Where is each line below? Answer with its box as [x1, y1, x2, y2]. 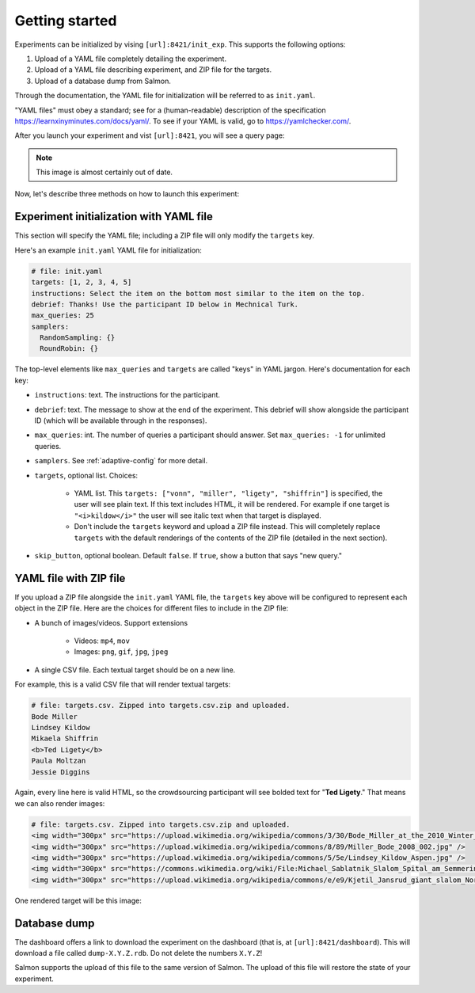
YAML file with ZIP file [14, 571, 126, 585]
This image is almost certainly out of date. [36, 167, 173, 177]
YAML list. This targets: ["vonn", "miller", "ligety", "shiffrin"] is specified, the [74, 488, 383, 498]
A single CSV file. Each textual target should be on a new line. [34, 665, 236, 675]
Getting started [14, 12, 117, 29]
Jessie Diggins [31, 767, 90, 776]
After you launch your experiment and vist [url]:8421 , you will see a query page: [14, 131, 285, 140]
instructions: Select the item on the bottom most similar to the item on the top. [31, 289, 366, 298]
